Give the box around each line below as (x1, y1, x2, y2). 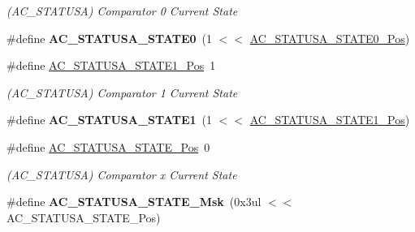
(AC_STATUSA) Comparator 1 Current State (6, 84, 238, 101)
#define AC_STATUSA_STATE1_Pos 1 (6, 57, 216, 74)
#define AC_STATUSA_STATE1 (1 (6, 111, 213, 128)
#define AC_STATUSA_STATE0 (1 (6, 29, 213, 46)
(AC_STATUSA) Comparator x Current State (6, 165, 237, 183)
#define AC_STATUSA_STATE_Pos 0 (6, 138, 210, 155)
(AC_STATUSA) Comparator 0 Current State (6, 2, 238, 19)
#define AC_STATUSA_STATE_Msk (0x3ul (6, 193, 262, 210)
